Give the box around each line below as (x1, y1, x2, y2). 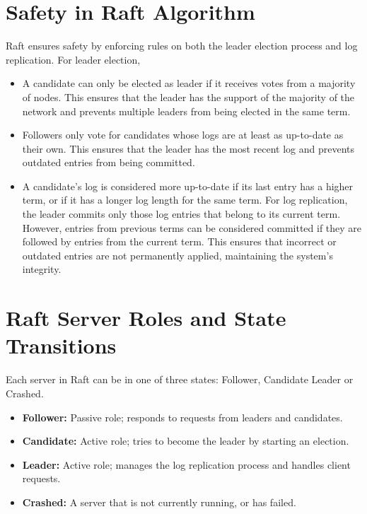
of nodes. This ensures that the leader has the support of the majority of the (22, 89, 355, 104)
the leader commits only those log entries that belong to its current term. (22, 206, 341, 221)
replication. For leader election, (6, 52, 141, 66)
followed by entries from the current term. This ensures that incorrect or (22, 234, 337, 249)
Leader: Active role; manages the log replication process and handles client (22, 457, 351, 472)
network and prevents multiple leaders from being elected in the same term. (22, 103, 351, 118)
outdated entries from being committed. (22, 155, 195, 170)
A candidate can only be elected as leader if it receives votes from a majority (22, 76, 356, 90)
